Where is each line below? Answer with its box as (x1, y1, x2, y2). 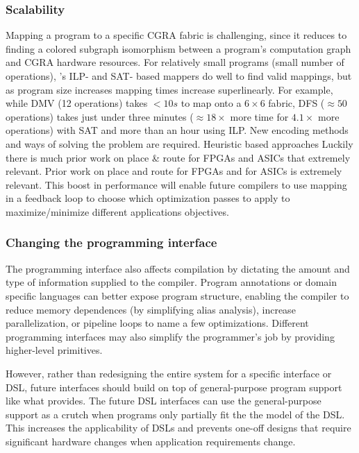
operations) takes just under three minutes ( (6, 109, 194, 123)
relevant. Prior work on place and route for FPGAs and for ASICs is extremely (6, 164, 342, 178)
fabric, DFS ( (268, 96, 325, 110)
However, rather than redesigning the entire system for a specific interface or (6, 366, 332, 380)
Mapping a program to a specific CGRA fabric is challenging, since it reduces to (6, 28, 347, 42)
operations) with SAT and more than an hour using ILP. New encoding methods (6, 123, 349, 137)
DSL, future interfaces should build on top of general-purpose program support (6, 379, 342, 394)
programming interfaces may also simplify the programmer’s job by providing (6, 329, 335, 343)
